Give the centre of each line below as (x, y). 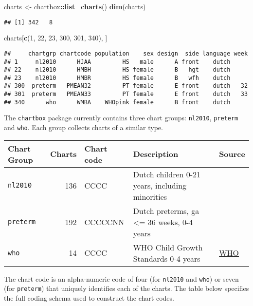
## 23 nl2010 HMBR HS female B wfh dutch (117, 78)
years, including (160, 185)
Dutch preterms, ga (166, 210)
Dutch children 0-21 (167, 174)
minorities (150, 196)
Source (232, 154)
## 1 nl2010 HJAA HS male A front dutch (117, 62)
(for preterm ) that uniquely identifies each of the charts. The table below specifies (126, 288)
